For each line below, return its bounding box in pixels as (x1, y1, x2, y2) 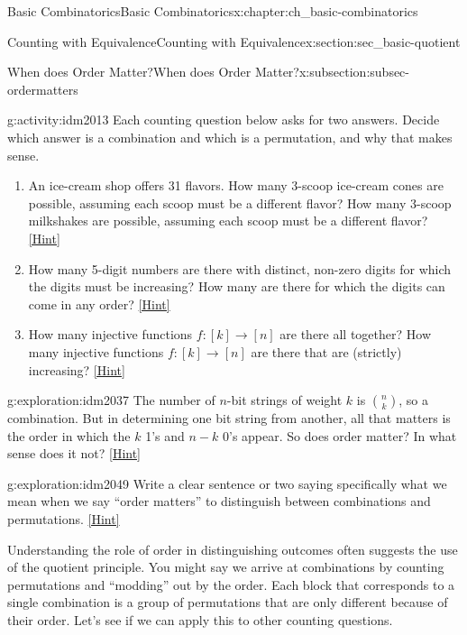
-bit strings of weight (226, 391, 343, 410)
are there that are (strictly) (251, 342, 402, 361)
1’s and (145, 426, 185, 445)
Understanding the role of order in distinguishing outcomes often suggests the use (7, 539, 458, 558)
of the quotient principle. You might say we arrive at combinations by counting (7, 557, 444, 576)
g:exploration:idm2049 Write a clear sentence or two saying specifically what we (7, 474, 447, 492)
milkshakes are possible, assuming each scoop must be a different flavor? (28, 211, 428, 230)
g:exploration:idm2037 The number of (7, 391, 215, 410)
